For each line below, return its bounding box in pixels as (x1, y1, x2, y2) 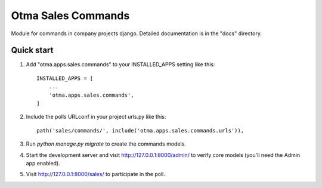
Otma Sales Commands (11, 9, 130, 22)
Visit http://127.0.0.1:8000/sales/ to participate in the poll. (26, 171, 165, 178)
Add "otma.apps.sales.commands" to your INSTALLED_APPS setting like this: (26, 61, 215, 68)
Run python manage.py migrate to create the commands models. (26, 140, 186, 147)
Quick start (11, 45, 54, 56)
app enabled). (26, 159, 61, 167)
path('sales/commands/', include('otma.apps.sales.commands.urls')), (36, 127, 244, 134)
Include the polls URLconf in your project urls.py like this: (26, 113, 166, 121)
